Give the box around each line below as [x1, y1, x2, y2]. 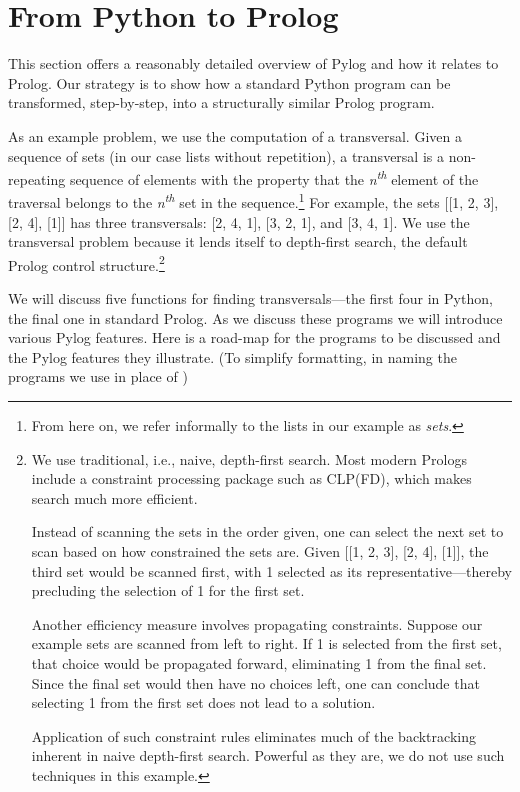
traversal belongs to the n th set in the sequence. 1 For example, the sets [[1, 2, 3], [8, 189, 499, 212]
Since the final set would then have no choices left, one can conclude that [31, 672, 480, 693]
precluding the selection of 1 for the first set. [31, 580, 305, 601]
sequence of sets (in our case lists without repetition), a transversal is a [8, 145, 444, 166]
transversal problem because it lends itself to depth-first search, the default [8, 231, 468, 252]
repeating [8, 168, 66, 189]
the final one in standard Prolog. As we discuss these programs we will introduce [8, 307, 503, 328]
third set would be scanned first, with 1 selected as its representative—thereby [31, 560, 512, 581]
